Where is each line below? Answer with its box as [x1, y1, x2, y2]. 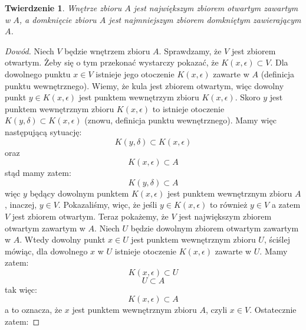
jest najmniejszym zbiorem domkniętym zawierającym [108, 13, 301, 25]
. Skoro [235, 91, 261, 103]
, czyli [206, 303, 228, 316]
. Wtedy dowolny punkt [19, 233, 106, 246]
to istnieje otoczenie [152, 102, 225, 115]
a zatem [271, 198, 301, 211]
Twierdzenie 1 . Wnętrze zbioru [5, 2, 122, 14]
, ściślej [264, 233, 290, 246]
